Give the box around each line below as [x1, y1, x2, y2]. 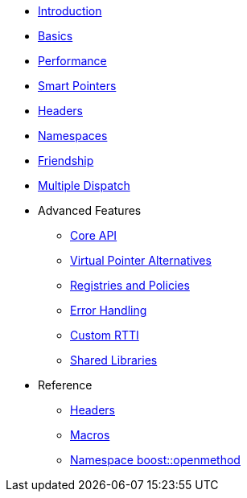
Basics [38, 29, 73, 43]
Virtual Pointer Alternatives [70, 253, 212, 267]
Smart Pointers [38, 79, 117, 93]
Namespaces [38, 129, 108, 142]
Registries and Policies [70, 278, 190, 292]
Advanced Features [38, 204, 142, 217]
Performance [38, 54, 107, 68]
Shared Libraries [70, 353, 158, 367]
